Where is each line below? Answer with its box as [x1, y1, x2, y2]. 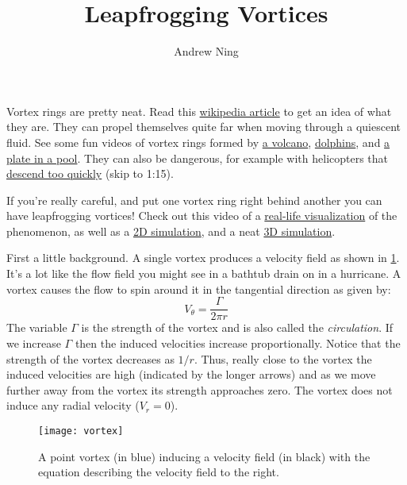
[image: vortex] [38, 425, 124, 437]
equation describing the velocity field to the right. [38, 464, 279, 480]
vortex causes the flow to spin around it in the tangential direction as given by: [6, 280, 391, 297]
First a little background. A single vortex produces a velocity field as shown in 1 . [6, 249, 400, 266]
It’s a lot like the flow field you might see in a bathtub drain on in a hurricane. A [6, 265, 401, 282]
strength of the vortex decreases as [6, 350, 175, 367]
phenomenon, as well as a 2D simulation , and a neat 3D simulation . [6, 222, 336, 239]
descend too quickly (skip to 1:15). [6, 165, 174, 182]
